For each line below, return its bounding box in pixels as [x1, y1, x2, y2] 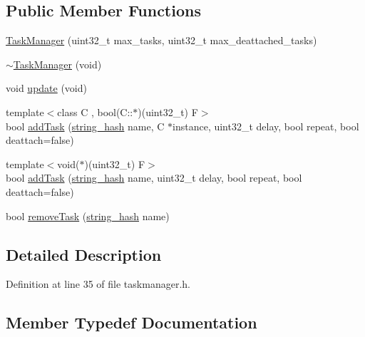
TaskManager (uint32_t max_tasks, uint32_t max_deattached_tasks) [6, 33, 317, 48]
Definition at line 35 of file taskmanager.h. [6, 276, 190, 291]
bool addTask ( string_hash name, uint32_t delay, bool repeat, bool [6, 170, 302, 185]
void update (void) [6, 81, 87, 95]
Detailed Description [6, 243, 162, 265]
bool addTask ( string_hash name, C [6, 118, 165, 133]
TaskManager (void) [13, 56, 102, 71]
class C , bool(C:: [57, 104, 133, 119]
